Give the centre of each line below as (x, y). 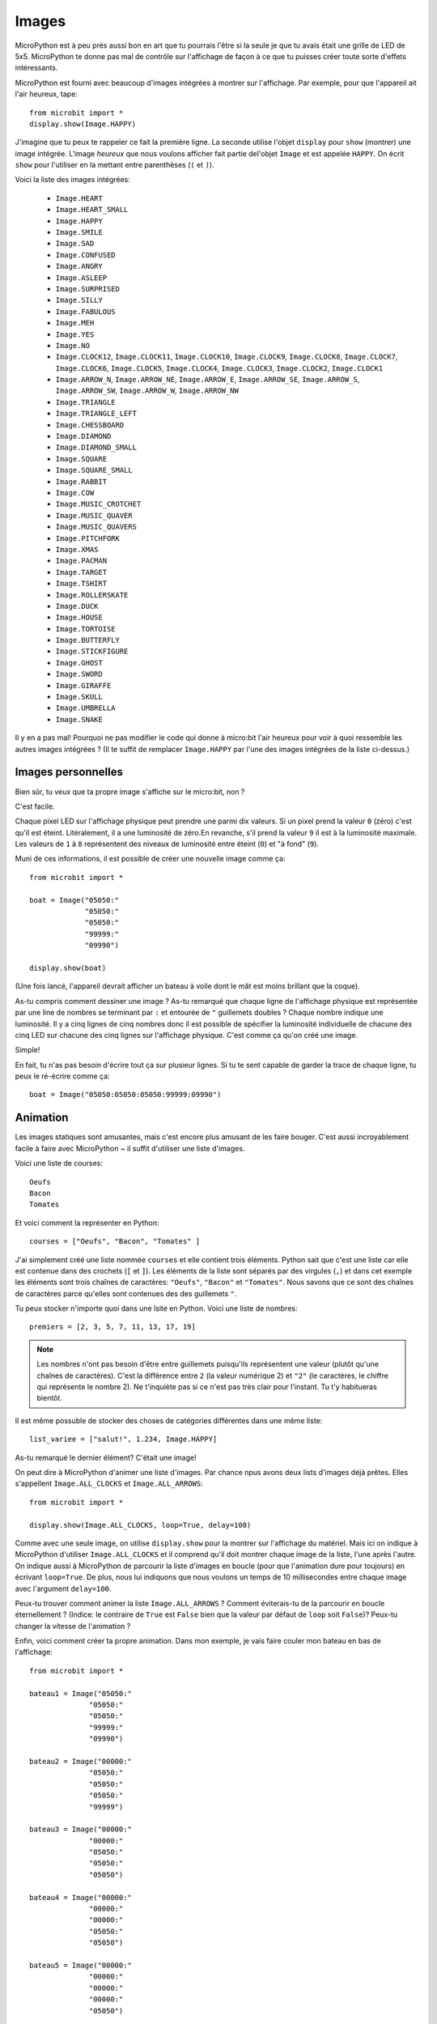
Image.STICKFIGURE (92, 651)
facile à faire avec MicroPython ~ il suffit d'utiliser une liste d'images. (130, 1148)
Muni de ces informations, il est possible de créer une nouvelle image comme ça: (150, 859)
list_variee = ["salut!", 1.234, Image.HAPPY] (123, 1439)
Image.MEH (75, 323)
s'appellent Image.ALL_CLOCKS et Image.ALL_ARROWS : (109, 1484)
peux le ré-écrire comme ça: (62, 1076)
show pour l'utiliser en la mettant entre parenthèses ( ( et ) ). (115, 165)
